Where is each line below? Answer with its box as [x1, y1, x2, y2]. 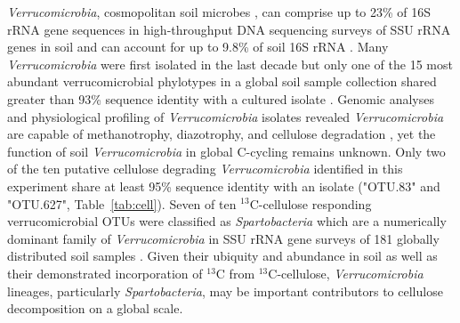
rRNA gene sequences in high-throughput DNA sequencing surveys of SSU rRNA [7, 20, 451, 38]
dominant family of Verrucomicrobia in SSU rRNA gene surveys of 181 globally [7, 229, 440, 247]
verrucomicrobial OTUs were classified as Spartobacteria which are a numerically [7, 212, 447, 230]
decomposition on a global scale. [7, 299, 183, 318]
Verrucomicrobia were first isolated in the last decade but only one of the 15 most [7, 54, 453, 73]
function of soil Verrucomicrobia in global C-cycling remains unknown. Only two [7, 141, 446, 160]
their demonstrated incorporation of [7, 263, 203, 282]
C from [215, 263, 255, 282]
